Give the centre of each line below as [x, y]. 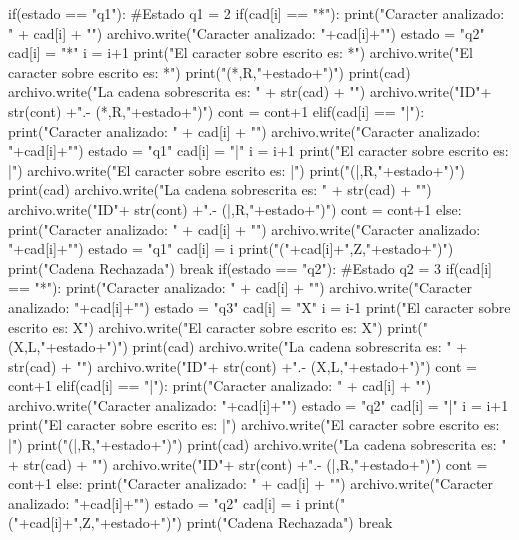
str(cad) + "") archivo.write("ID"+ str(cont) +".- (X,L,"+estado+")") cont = [242, 365]
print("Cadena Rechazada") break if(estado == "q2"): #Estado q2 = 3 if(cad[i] [250, 267]
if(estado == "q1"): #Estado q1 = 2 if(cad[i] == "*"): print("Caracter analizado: [256, 13]
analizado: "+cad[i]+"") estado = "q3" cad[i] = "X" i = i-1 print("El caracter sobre [259, 306]
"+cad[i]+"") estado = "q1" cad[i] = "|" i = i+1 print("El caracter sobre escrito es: [258, 150]
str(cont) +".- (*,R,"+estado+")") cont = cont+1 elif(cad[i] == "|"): [216, 110]
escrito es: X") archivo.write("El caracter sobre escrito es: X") [195, 326]
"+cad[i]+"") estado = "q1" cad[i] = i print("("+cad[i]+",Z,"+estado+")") [231, 248]
